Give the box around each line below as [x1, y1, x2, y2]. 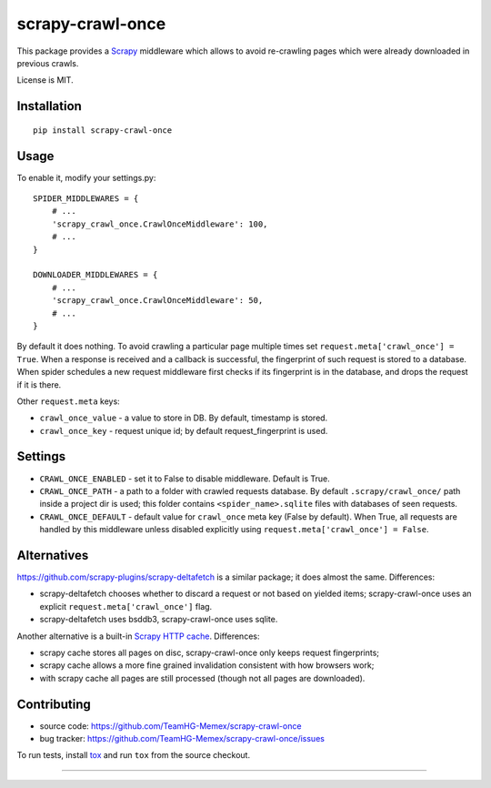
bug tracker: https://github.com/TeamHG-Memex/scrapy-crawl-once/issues [39, 733, 325, 744]
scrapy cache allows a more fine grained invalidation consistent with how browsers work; [39, 660, 375, 671]
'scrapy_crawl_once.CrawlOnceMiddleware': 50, [51, 296, 264, 306]
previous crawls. [16, 57, 79, 68]
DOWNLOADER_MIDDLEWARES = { [33, 269, 158, 280]
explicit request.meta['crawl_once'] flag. [39, 601, 213, 611]
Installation [16, 98, 82, 114]
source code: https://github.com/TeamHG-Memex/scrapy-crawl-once [39, 720, 302, 732]
